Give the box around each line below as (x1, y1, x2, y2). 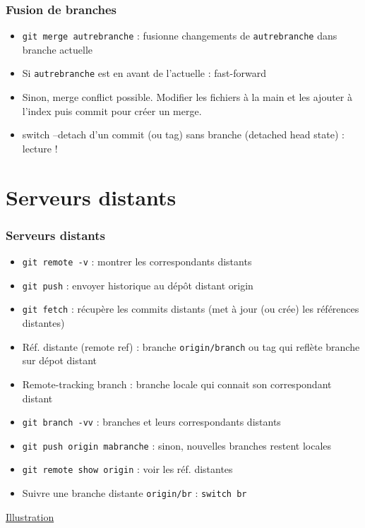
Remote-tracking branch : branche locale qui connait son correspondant (22, 376, 332, 391)
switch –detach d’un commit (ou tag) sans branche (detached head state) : (22, 127, 345, 142)
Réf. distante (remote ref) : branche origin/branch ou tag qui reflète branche (22, 339, 360, 354)
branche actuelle (22, 42, 93, 56)
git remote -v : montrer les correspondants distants (22, 254, 252, 269)
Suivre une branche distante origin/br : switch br (22, 486, 247, 500)
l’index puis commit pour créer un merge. (22, 103, 202, 118)
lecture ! (22, 140, 58, 155)
